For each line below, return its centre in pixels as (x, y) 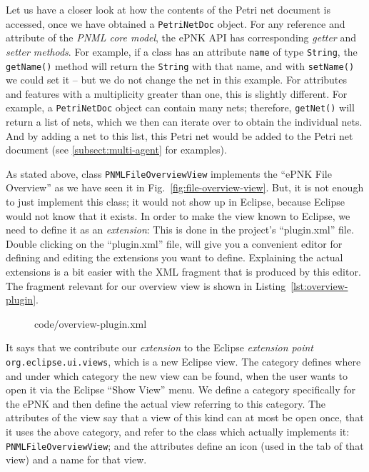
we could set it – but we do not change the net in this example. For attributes (177, 80)
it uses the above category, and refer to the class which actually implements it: (178, 431)
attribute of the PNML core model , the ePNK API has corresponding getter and (181, 37)
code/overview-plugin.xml (91, 323)
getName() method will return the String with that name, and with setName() (180, 65)
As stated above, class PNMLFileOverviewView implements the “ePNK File (169, 173)
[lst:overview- (319, 285)
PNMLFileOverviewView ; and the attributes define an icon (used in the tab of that (185, 445)
